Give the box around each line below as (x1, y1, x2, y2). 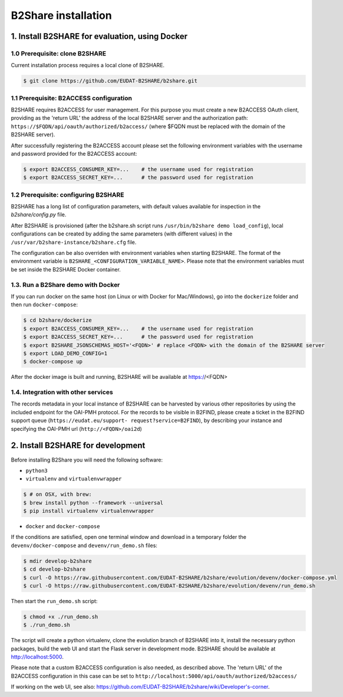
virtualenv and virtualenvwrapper (25, 475, 122, 482)
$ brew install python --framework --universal (23, 499, 163, 506)
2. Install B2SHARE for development (11, 440, 146, 451)
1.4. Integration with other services (11, 388, 113, 397)
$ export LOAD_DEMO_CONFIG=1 (23, 350, 108, 356)
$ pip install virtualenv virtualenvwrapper (23, 508, 154, 515)
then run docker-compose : (11, 301, 78, 308)
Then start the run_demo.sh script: (11, 597, 98, 604)
